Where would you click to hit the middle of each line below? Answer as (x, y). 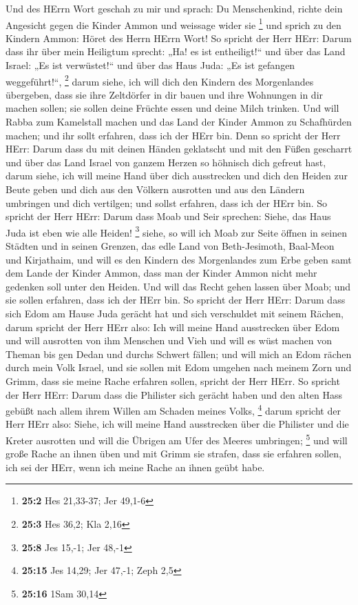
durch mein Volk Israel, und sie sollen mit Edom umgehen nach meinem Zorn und (179, 367)
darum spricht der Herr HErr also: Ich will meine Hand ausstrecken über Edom (173, 327)
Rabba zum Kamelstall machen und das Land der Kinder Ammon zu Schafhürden (179, 122)
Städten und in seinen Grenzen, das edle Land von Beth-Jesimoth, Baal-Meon (170, 246)
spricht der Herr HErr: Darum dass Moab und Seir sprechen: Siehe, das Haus (168, 216)
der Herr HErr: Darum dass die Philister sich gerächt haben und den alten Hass (174, 394)
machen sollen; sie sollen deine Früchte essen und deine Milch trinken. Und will (172, 108)
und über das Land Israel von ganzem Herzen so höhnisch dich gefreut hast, (166, 162)
